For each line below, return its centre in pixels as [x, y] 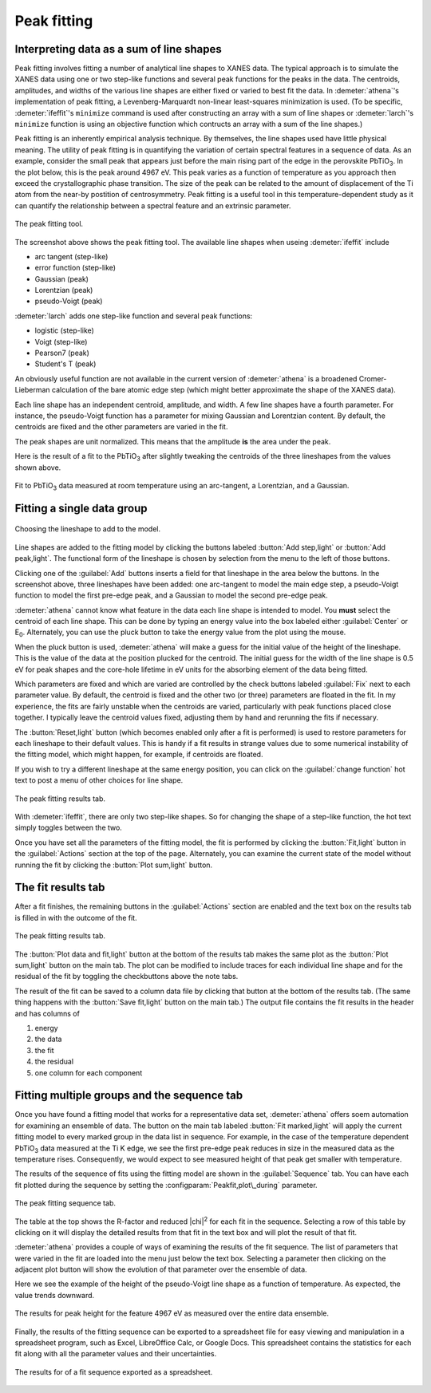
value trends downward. [55, 1295]
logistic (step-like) [65, 330]
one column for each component [89, 1072]
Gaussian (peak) [62, 278]
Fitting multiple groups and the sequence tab [129, 1096]
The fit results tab [60, 888]
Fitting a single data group [81, 508]
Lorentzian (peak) [64, 290]
